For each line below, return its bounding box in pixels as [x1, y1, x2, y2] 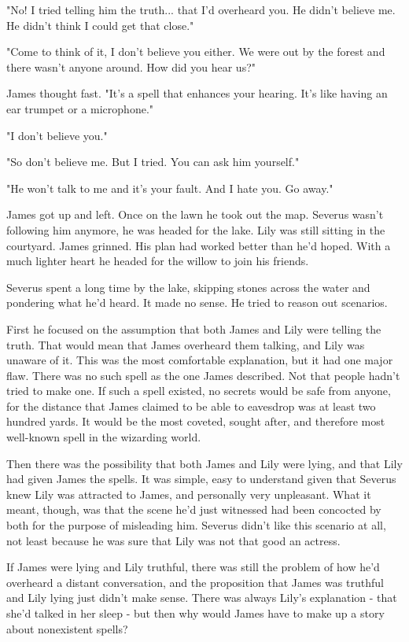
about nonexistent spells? [6, 620, 128, 636]
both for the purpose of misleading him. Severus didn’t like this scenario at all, [6, 517, 386, 533]
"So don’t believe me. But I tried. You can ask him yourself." [6, 153, 300, 170]
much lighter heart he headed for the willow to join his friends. [6, 253, 309, 269]
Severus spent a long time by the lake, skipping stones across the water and [6, 279, 370, 295]
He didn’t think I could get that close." [6, 17, 194, 33]
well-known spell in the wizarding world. [6, 429, 201, 445]
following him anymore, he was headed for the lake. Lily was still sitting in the [6, 221, 385, 238]
